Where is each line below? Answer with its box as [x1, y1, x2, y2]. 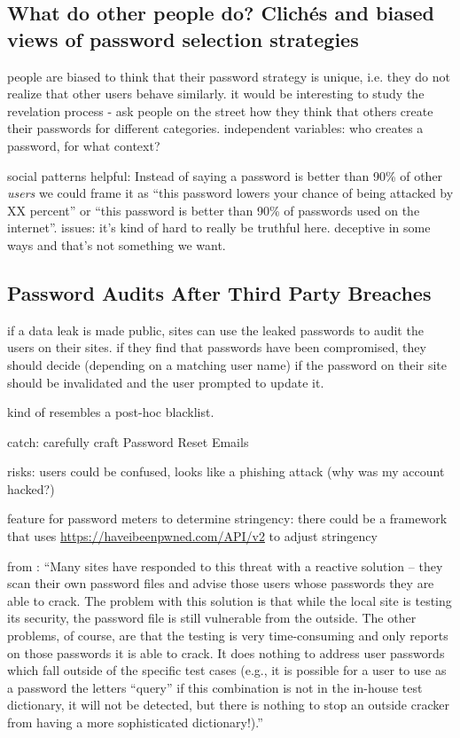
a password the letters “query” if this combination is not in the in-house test [7, 678, 423, 696]
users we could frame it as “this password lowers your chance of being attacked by [7, 184, 454, 202]
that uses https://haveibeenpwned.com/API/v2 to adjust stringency [7, 527, 378, 546]
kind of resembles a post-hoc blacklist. [7, 403, 214, 421]
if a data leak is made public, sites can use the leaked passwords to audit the [7, 320, 424, 339]
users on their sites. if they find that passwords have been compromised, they [7, 338, 426, 357]
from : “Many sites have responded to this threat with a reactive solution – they [7, 556, 443, 575]
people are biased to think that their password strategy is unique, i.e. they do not [7, 67, 450, 85]
